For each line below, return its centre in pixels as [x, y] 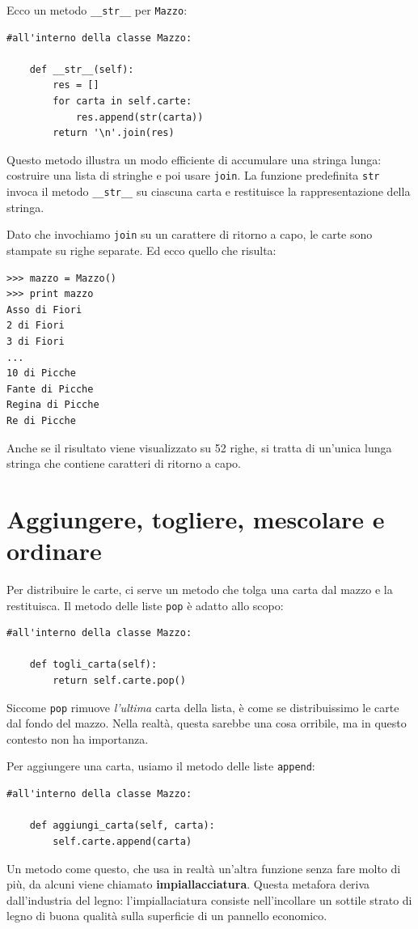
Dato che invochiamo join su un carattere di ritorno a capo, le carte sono [190, 234]
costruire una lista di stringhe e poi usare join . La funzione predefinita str [193, 175]
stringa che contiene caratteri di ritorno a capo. [124, 463]
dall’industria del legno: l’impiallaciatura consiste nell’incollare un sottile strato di [209, 899]
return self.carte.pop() [119, 681]
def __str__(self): [82, 69]
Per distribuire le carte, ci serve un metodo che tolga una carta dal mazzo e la [200, 589]
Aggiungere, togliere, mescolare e [196, 518]
